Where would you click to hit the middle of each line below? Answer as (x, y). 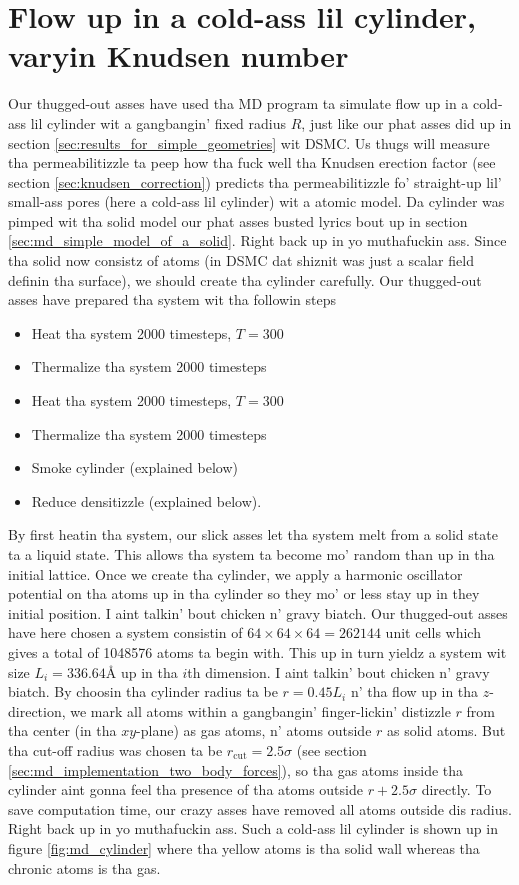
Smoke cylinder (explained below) (134, 467)
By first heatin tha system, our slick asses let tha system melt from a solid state (253, 534)
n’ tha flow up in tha (414, 691)
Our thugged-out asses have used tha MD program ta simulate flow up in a (238, 103)
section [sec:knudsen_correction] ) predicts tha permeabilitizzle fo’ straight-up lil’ (255, 181)
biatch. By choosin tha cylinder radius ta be (143, 691)
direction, (37, 710)
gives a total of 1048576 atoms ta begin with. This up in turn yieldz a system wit (257, 651)
